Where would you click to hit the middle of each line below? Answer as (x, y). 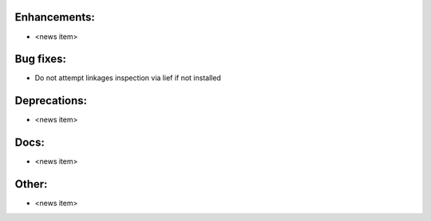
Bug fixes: (41, 59)
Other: (31, 184)
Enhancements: (55, 17)
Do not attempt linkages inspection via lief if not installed (128, 78)
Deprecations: (51, 101)
